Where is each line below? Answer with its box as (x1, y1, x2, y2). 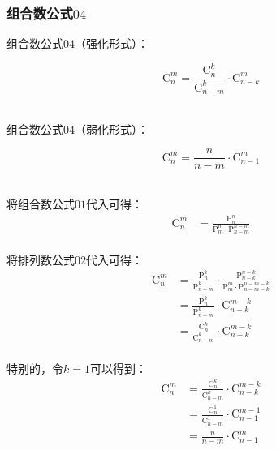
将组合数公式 (6, 195, 75, 212)
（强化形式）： (75, 35, 149, 52)
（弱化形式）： (75, 120, 149, 137)
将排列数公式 (6, 251, 75, 268)
